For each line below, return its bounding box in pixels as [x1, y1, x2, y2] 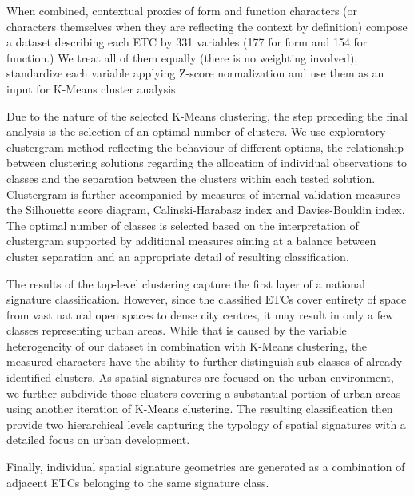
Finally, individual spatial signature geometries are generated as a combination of [6, 458, 405, 475]
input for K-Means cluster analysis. [6, 80, 179, 97]
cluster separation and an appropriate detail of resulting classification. [6, 248, 349, 264]
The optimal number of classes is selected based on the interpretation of [6, 216, 359, 233]
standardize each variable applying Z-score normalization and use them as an [6, 65, 384, 81]
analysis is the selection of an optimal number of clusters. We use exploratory [6, 123, 386, 140]
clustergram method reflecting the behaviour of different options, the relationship [6, 138, 404, 155]
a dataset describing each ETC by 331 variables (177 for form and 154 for [6, 34, 368, 50]
